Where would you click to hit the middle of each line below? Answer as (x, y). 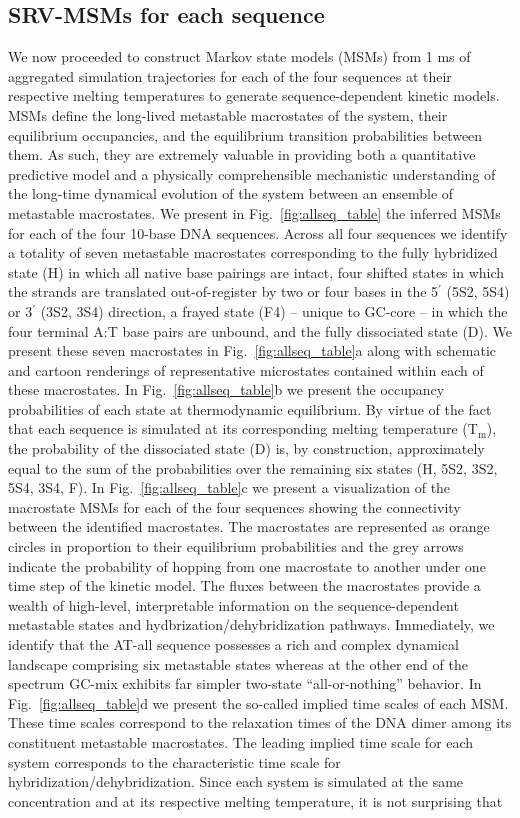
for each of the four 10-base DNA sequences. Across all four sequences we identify (258, 232)
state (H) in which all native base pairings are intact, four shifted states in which (256, 271)
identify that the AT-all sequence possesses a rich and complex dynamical (233, 644)
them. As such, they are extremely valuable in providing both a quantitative (242, 154)
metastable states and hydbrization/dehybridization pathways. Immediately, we (251, 624)
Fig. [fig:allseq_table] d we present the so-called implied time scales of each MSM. (258, 702)
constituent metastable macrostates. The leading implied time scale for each (241, 741)
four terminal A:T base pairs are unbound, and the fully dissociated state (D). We (260, 330)
